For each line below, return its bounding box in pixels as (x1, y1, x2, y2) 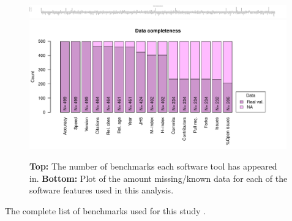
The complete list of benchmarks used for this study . (5, 204, 206, 217)
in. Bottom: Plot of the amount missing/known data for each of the (29, 171, 288, 184)
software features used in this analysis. (29, 184, 174, 197)
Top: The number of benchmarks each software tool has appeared (29, 159, 277, 172)
